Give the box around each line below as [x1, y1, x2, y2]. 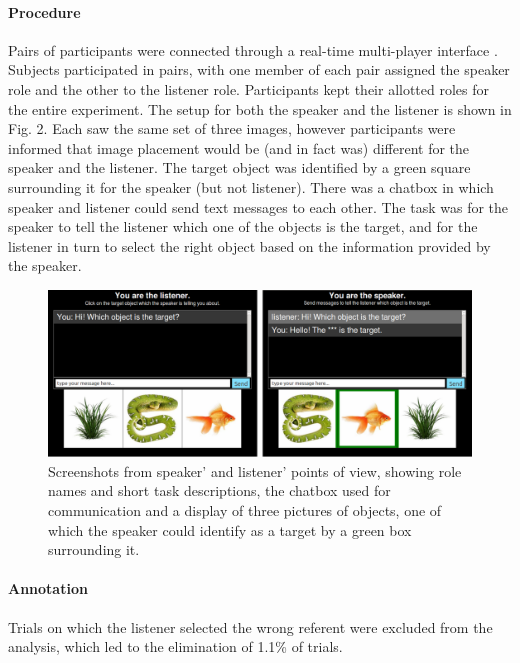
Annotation [8, 578, 88, 599]
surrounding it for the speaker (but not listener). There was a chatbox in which [8, 176, 494, 197]
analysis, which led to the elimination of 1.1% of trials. [8, 636, 343, 657]
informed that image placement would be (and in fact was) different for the [8, 137, 470, 158]
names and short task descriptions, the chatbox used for [48, 480, 391, 501]
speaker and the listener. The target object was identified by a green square [8, 157, 471, 178]
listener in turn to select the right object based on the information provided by [8, 235, 491, 256]
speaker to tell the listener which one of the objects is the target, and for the [8, 216, 478, 237]
